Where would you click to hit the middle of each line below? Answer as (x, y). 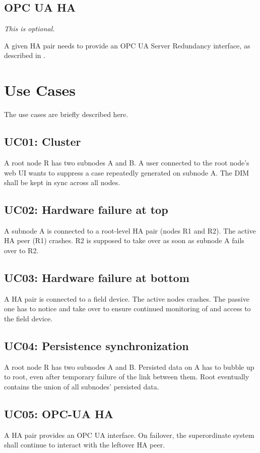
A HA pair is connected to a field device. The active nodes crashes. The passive (127, 298)
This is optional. (29, 29)
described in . (25, 55)
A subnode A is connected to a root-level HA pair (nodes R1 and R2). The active (130, 230)
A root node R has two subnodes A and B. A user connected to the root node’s (127, 162)
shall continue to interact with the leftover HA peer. (85, 445)
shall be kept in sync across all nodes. (62, 182)
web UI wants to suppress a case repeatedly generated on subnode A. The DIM (127, 172)
